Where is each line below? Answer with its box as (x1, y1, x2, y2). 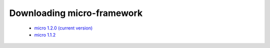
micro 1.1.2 (34, 31, 56, 37)
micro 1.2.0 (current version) (34, 25, 93, 31)
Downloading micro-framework (9, 7, 143, 18)
